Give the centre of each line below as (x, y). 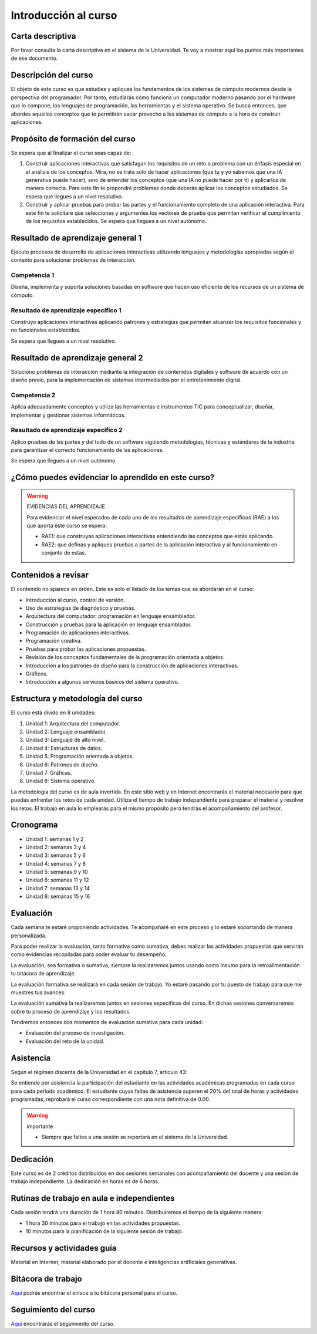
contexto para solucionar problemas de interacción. (73, 260)
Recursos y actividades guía (64, 1248)
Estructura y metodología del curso (77, 699)
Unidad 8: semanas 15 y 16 (58, 896)
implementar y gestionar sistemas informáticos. (68, 415)
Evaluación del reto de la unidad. (65, 1041)
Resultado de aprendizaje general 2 (77, 358)
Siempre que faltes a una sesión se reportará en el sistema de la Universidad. (135, 1137)
